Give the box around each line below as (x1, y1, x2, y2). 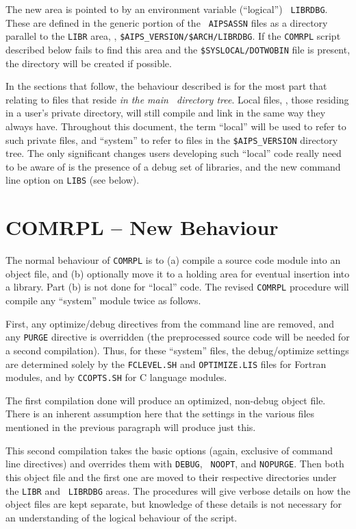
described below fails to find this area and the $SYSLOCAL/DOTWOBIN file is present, (5, 42, 351, 56)
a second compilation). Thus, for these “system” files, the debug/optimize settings (5, 343, 349, 357)
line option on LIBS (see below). (5, 173, 140, 187)
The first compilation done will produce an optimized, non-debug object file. (5, 393, 326, 407)
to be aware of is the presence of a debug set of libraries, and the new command (5, 159, 341, 173)
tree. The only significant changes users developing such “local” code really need (5, 146, 342, 160)
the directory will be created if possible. (5, 56, 172, 70)
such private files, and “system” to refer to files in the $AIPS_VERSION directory (5, 132, 338, 147)
